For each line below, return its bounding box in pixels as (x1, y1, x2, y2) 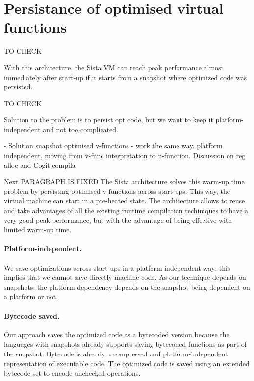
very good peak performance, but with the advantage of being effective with (4, 215, 232, 225)
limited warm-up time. (4, 224, 72, 235)
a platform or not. (4, 291, 58, 301)
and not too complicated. (43, 124, 118, 134)
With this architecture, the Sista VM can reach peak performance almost (4, 62, 224, 72)
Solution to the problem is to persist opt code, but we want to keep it (4, 114, 213, 125)
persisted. (4, 82, 33, 92)
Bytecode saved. (4, 310, 60, 321)
